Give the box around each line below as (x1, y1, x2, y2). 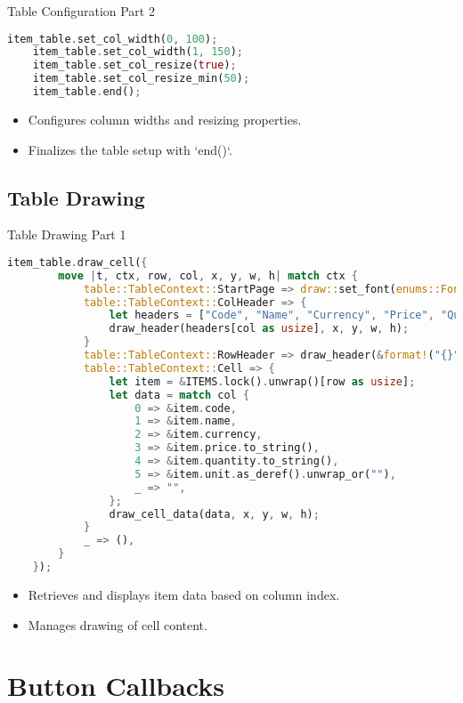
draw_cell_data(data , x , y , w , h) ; (109, 507, 320, 521)
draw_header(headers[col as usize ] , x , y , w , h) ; (109, 322, 410, 335)
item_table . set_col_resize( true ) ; (32, 59, 237, 72)
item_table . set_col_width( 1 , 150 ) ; (32, 45, 243, 59)
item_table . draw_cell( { (7, 255, 148, 269)
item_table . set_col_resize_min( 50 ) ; (32, 72, 250, 85)
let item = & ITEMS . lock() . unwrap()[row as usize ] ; (109, 375, 416, 388)
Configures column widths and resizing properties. (28, 109, 302, 128)
